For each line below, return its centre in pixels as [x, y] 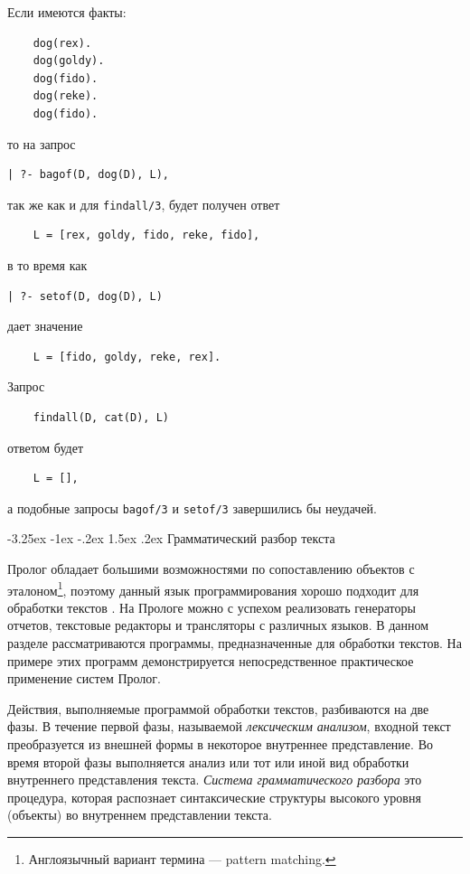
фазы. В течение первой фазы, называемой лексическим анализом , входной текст [229, 726]
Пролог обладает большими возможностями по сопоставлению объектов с [211, 569]
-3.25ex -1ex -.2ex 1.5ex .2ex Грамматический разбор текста [171, 538]
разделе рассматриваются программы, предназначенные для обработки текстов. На [235, 643]
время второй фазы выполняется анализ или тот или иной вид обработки [208, 761]
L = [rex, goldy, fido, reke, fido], [146, 235]
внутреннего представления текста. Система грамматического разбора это [215, 780]
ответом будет [46, 447]
